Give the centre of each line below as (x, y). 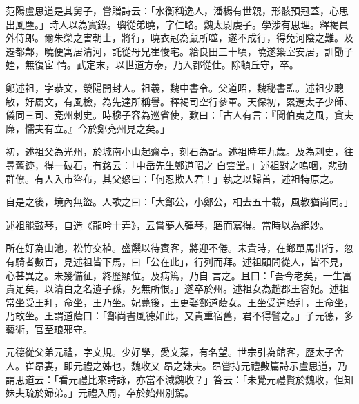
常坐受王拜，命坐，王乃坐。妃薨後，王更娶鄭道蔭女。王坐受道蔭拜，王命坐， (179, 302)
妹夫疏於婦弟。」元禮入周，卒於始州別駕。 (100, 393)
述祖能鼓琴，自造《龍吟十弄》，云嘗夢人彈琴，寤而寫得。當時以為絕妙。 (167, 224)
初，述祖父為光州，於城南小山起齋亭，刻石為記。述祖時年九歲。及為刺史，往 (179, 151)
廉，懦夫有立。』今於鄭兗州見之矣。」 (88, 128)
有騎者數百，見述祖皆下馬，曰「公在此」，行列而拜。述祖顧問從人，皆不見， (177, 261)
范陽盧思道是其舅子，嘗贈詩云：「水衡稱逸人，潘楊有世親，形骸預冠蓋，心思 (177, 10)
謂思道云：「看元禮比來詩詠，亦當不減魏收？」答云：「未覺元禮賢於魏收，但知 (179, 379)
